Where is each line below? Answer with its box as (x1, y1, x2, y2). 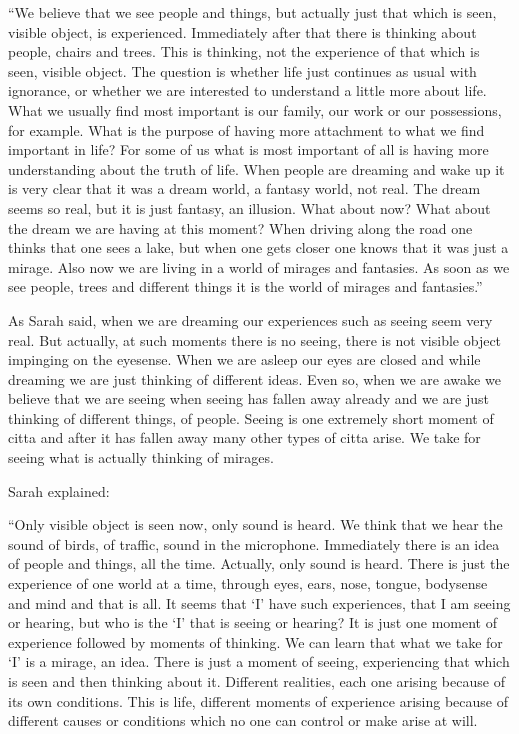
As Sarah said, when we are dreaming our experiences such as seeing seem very (8, 309, 493, 330)
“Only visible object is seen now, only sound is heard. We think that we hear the (8, 514, 503, 535)
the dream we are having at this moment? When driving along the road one (8, 217, 473, 238)
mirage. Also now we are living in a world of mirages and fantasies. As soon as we (8, 256, 510, 277)
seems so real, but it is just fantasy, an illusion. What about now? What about (8, 197, 491, 218)
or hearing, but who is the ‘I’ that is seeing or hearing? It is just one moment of (8, 612, 497, 633)
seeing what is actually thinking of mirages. (8, 447, 274, 468)
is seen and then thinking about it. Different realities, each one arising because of (8, 671, 505, 691)
